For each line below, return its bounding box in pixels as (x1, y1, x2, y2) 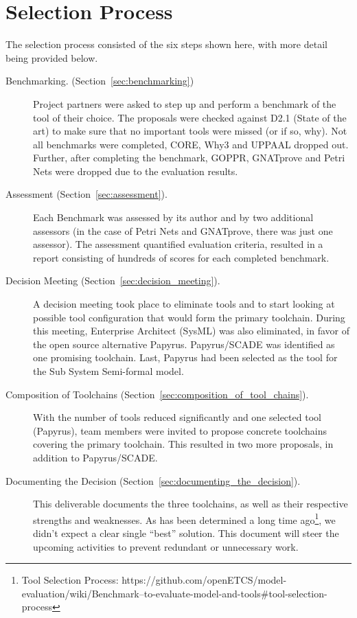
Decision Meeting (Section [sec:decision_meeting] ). (5, 273, 220, 288)
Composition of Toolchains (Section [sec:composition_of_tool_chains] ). (5, 387, 309, 401)
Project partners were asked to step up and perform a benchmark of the (33, 96, 336, 111)
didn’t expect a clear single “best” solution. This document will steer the (33, 526, 339, 540)
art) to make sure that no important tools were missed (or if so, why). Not (33, 124, 347, 138)
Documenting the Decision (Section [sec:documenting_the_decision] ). (5, 473, 301, 488)
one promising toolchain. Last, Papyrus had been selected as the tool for (33, 350, 338, 365)
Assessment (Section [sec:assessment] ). (5, 187, 168, 201)
